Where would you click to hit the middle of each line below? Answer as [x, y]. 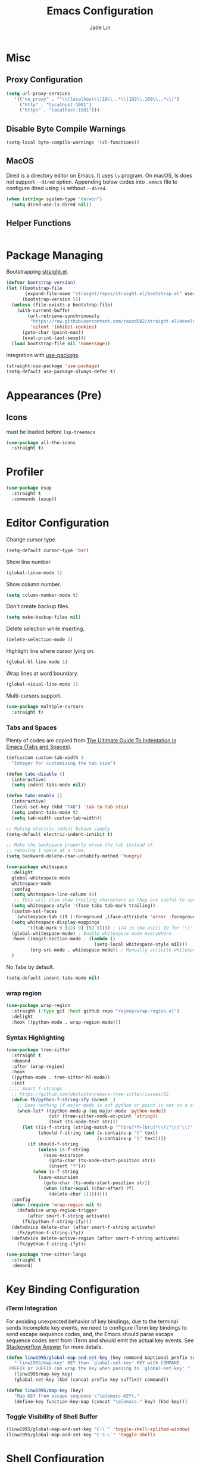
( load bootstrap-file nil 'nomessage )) [61, 343]
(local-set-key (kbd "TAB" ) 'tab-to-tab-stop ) [70, 807]
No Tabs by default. [30, 967]
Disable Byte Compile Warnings [66, 128]
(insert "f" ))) [67, 1166]
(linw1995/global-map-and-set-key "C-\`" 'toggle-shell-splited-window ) [98, 1429]
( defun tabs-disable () [36, 774]
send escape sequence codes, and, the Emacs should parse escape [90, 1334]
